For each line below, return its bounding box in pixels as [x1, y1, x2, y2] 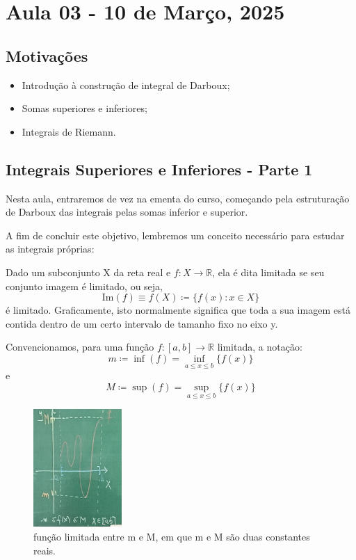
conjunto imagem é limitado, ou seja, [6, 278, 163, 293]
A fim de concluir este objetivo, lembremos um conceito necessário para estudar [6, 227, 345, 242]
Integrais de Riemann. [22, 124, 116, 138]
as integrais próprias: [6, 241, 95, 256]
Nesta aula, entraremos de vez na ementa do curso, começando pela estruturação [6, 191, 350, 205]
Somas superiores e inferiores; [22, 101, 147, 115]
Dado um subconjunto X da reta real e [6, 264, 171, 279]
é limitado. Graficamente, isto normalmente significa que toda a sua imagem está [6, 303, 350, 317]
